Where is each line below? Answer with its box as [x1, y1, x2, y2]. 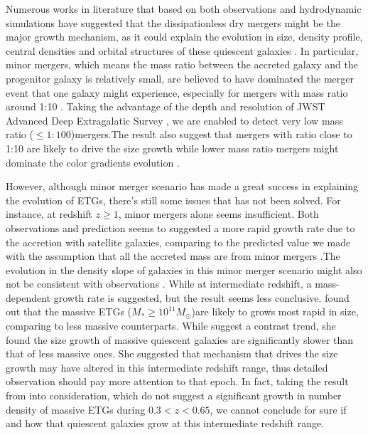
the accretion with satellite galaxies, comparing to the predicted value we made [6, 234, 351, 249]
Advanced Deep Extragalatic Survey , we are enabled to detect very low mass [6, 112, 343, 127]
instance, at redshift [6, 206, 92, 221]
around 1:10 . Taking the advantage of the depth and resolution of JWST [6, 99, 325, 114]
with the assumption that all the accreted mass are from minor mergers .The [6, 248, 340, 263]
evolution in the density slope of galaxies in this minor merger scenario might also [6, 262, 362, 277]
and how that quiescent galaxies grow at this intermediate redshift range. [6, 416, 325, 431]
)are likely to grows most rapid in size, [191, 304, 359, 319]
